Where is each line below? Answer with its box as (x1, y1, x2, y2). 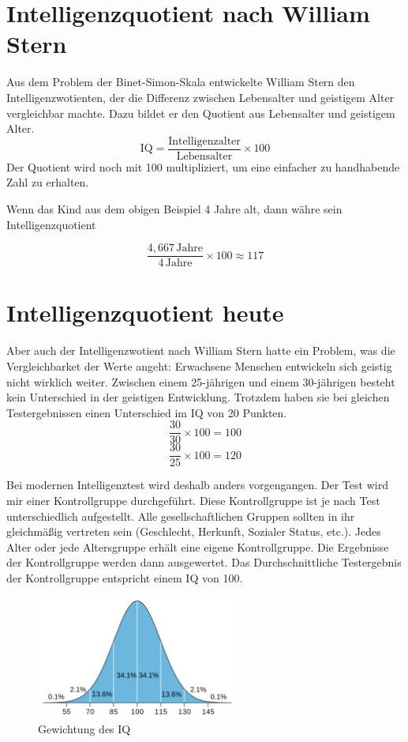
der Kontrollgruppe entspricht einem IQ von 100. (6, 569, 243, 586)
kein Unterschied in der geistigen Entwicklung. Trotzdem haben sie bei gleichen (6, 389, 390, 405)
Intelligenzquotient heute (6, 296, 284, 329)
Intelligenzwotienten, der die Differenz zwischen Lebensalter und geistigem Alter (6, 89, 395, 105)
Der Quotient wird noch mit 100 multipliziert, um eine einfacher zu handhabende (6, 158, 400, 175)
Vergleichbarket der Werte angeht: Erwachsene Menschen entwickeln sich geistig (6, 357, 392, 374)
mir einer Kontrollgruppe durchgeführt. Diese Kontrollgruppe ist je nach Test (6, 492, 380, 508)
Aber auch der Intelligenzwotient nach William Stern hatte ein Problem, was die (6, 342, 395, 359)
